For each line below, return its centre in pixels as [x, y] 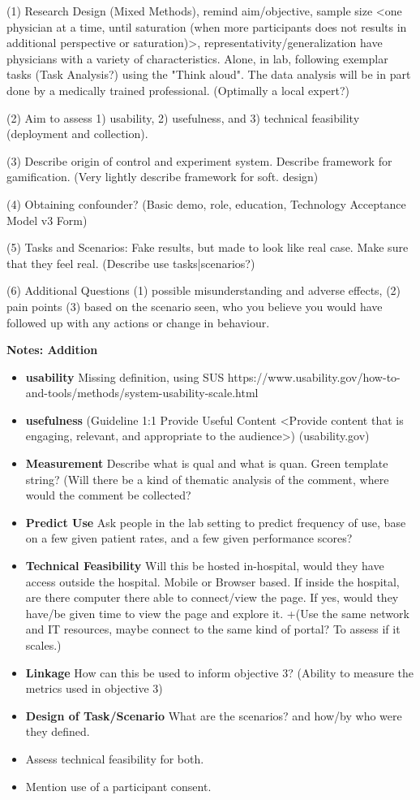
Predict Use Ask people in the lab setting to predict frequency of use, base [216, 522]
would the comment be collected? [108, 495]
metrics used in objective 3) [94, 688]
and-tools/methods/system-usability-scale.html [142, 393]
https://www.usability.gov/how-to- [314, 376]
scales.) [43, 645]
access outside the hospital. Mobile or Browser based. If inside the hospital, [212, 581]
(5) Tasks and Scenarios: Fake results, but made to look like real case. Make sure [208, 247]
